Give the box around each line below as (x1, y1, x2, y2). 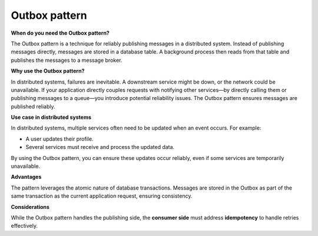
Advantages (11, 174, 42, 181)
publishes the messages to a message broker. (11, 56, 122, 64)
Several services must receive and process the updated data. (25, 144, 175, 151)
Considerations (11, 203, 50, 210)
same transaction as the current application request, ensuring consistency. (11, 192, 193, 200)
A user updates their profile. (25, 135, 94, 142)
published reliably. (11, 103, 55, 110)
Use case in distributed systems (11, 114, 91, 121)
